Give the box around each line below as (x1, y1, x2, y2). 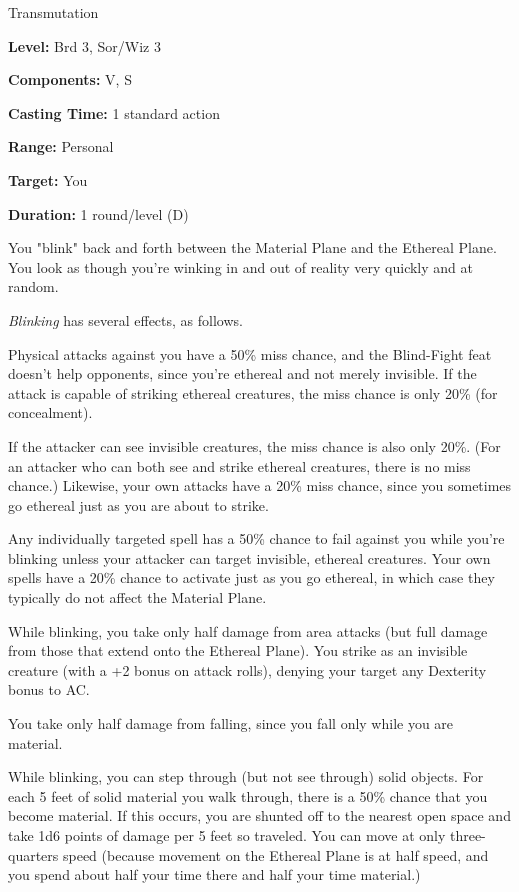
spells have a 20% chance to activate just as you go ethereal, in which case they (8, 567, 495, 588)
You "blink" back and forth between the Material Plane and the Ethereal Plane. (8, 237, 497, 258)
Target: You (8, 169, 88, 190)
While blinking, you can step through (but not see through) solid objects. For (8, 766, 484, 787)
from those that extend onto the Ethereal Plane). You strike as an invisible (8, 640, 468, 661)
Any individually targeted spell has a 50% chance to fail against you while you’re (8, 528, 505, 549)
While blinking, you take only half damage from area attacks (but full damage (8, 620, 488, 641)
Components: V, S (8, 69, 132, 90)
